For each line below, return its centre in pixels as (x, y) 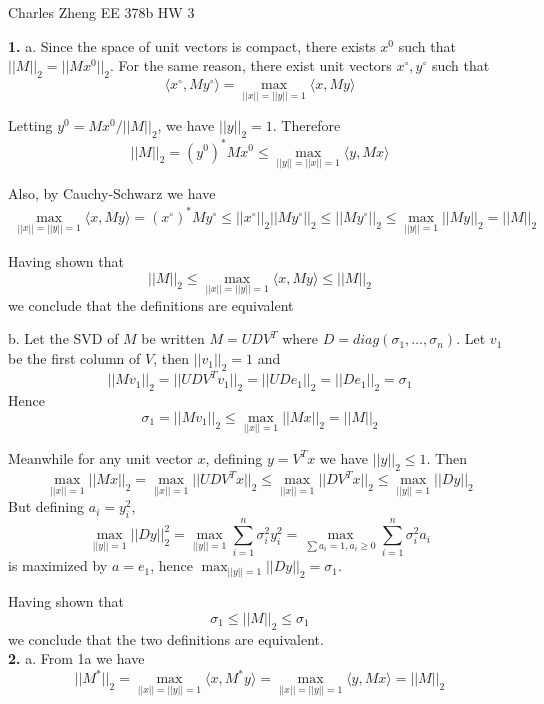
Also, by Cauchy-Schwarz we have (112, 192)
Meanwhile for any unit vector (100, 457)
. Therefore (306, 125)
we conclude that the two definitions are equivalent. (166, 638)
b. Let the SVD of (63, 338)
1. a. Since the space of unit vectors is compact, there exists (192, 45)
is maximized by (58, 565)
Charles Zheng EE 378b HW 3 (101, 12)
